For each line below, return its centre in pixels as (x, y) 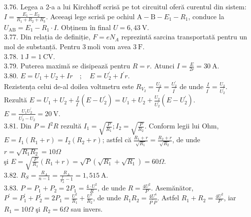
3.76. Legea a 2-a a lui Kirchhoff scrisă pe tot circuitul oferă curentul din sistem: (125, 6)
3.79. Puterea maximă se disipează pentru (67, 66)
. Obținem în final (84, 27)
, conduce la (206, 16)
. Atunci (162, 66)
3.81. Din (18, 126)
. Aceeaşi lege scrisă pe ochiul (90, 16)
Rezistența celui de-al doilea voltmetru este (69, 86)
